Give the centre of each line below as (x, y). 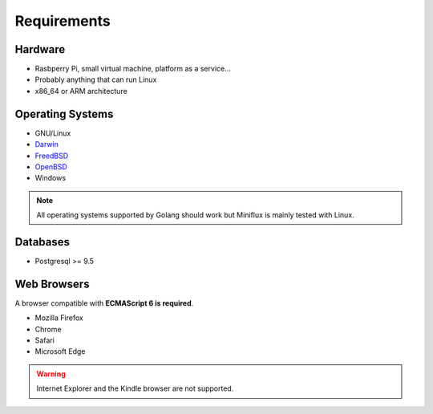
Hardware (40, 49)
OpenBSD (51, 166)
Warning (51, 374)
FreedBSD (52, 156)
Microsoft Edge (60, 351)
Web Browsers (52, 284)
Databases (42, 242)
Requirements (63, 21)
